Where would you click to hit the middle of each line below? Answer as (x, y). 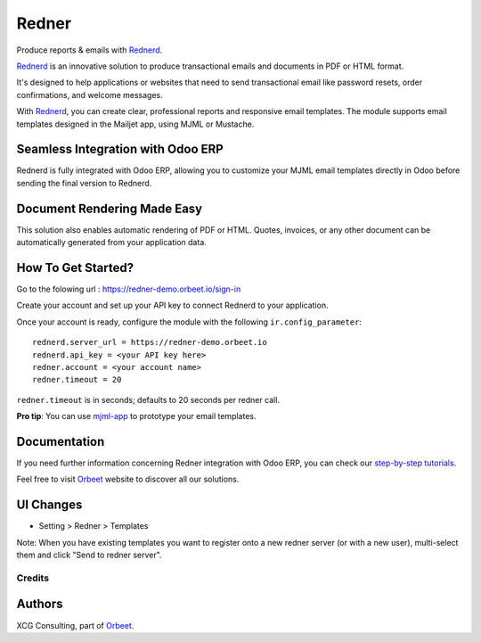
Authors (40, 604)
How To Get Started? (75, 267)
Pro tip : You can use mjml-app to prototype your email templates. (136, 416)
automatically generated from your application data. (111, 243)
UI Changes (49, 505)
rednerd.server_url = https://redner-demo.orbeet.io (150, 342)
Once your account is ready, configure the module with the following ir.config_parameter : (189, 322)
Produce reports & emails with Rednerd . (90, 50)
